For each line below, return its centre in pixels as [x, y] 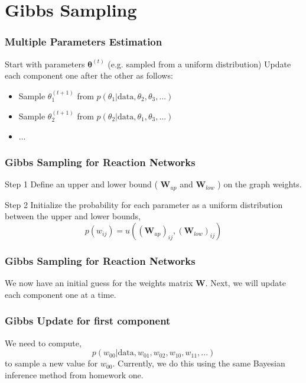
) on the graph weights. [260, 184]
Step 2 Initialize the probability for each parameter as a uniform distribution [144, 204]
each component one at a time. [61, 294]
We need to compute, [43, 343]
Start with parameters [45, 64]
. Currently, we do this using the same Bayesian [199, 363]
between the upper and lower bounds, [73, 216]
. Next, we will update [245, 283]
